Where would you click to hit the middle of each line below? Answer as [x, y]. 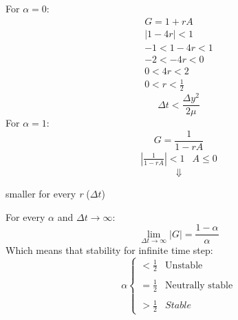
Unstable [184, 265]
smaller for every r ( [48, 193]
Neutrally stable [199, 285]
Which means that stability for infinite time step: [109, 250]
